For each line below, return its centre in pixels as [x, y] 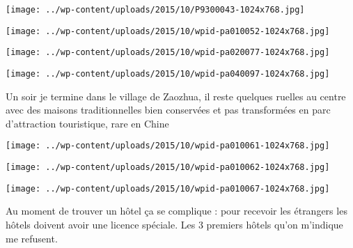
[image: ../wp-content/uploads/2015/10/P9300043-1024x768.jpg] [155, 10]
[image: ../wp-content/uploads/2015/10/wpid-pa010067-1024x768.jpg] [168, 188]
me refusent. [32, 238]
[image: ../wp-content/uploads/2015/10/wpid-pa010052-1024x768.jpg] [168, 31]
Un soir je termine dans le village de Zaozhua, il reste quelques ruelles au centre [176, 96]
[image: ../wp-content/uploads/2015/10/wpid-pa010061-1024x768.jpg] [168, 146]
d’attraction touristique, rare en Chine [87, 123]
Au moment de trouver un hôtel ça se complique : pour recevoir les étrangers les [176, 211]
